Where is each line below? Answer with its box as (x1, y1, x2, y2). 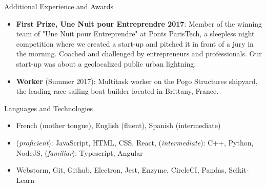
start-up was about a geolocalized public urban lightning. (16, 58, 196, 69)
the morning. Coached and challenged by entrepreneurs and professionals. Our (16, 48, 262, 59)
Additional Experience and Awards (4, 1, 114, 11)
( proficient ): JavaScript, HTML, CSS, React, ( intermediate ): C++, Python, (16, 137, 254, 148)
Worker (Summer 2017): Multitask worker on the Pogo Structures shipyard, (16, 75, 258, 86)
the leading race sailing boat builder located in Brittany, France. (16, 86, 219, 96)
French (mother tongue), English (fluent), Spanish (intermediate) (16, 120, 221, 131)
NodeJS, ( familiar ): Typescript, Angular (16, 147, 143, 158)
